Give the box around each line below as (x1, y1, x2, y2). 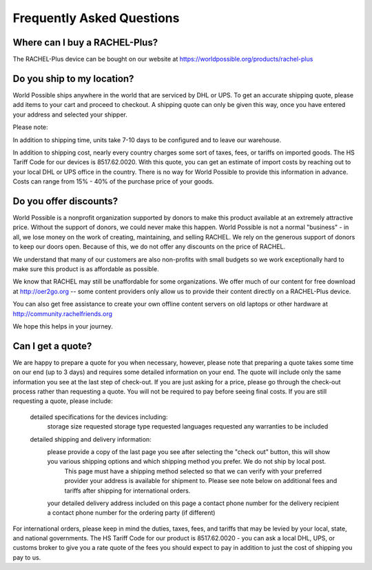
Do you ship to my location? (12, 72, 134, 84)
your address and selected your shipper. (12, 110, 127, 119)
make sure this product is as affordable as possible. (12, 264, 159, 273)
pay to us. (12, 553, 41, 562)
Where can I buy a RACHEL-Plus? (12, 37, 158, 48)
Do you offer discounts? (12, 195, 118, 207)
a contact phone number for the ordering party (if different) (47, 509, 216, 517)
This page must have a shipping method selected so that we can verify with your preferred (64, 466, 322, 475)
